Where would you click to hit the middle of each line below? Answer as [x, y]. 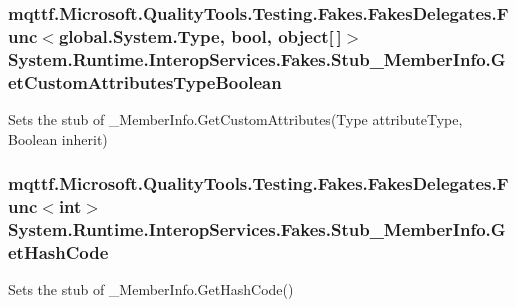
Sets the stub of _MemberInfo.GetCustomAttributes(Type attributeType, [235, 118]
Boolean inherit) [58, 138]
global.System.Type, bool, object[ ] [200, 35]
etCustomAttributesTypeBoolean [145, 81]
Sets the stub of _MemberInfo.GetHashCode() [151, 289]
